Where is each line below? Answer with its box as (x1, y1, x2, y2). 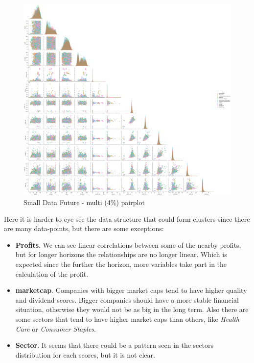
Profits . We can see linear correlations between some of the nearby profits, (15, 239, 241, 250)
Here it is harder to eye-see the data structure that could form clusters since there (4, 213, 250, 224)
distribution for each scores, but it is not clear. (15, 349, 155, 360)
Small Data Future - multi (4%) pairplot (23, 197, 145, 207)
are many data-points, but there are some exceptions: (4, 223, 164, 233)
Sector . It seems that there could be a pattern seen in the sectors (15, 340, 213, 350)
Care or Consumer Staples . (15, 323, 96, 334)
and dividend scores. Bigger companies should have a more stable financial (15, 294, 239, 305)
